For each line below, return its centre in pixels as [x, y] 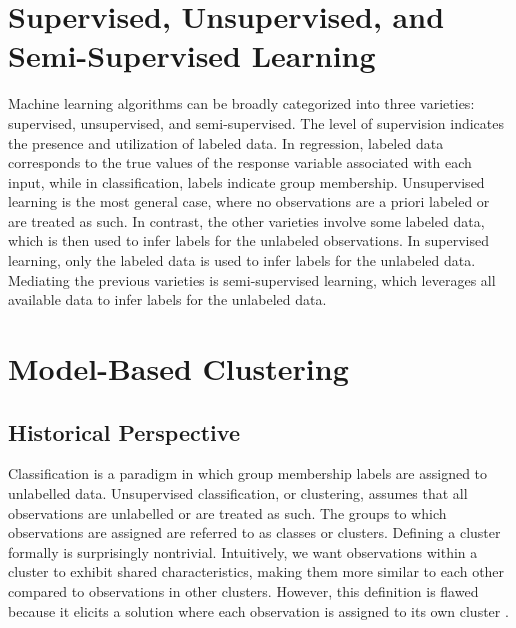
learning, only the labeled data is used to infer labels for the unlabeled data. [242, 260]
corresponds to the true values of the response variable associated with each [240, 162]
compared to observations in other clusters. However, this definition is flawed [243, 590]
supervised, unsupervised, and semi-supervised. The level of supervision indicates [256, 122]
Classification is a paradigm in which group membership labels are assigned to [248, 473]
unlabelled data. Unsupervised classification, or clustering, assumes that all [238, 493]
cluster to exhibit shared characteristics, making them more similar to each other [256, 571]
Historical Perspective [124, 431]
